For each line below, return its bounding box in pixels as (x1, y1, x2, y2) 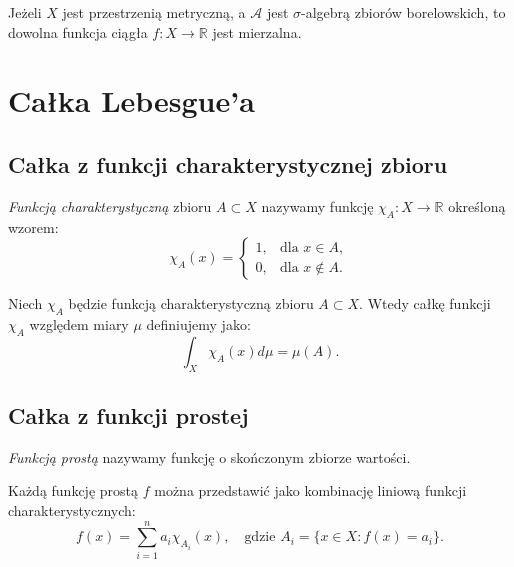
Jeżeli (8, 2, 42, 22)
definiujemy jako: (146, 313, 251, 334)
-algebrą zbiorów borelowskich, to (301, 2, 506, 22)
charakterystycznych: (8, 499, 136, 520)
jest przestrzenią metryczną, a (62, 2, 246, 22)
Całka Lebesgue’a (8, 80, 255, 121)
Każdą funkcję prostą (8, 480, 139, 501)
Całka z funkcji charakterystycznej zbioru (8, 148, 448, 179)
